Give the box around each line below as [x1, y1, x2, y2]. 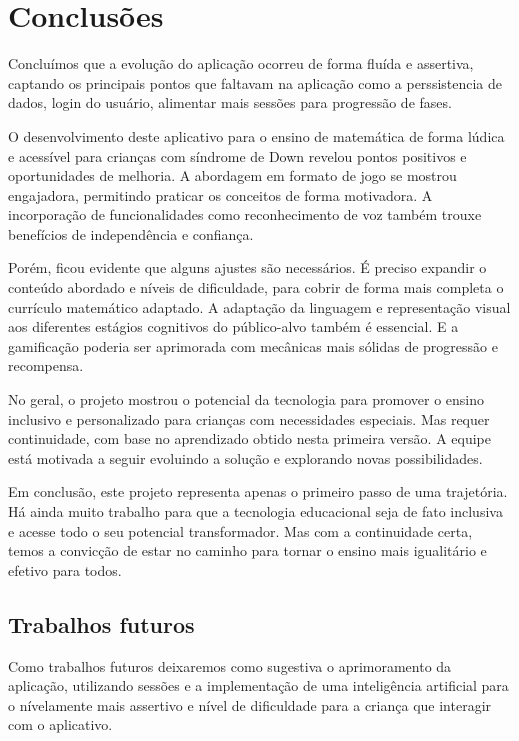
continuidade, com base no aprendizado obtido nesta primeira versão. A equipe [8, 428, 492, 449]
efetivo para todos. [8, 559, 122, 580]
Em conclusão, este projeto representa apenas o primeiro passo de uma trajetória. [8, 481, 508, 502]
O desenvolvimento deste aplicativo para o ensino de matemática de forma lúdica [8, 125, 505, 146]
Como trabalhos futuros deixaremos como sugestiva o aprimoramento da [8, 655, 452, 676]
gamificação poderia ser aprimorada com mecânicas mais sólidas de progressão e [8, 335, 498, 356]
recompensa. [8, 355, 84, 376]
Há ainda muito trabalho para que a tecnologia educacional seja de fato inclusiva [8, 501, 503, 521]
